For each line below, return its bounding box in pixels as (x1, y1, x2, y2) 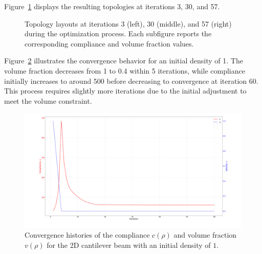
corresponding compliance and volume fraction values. (25, 38, 194, 49)
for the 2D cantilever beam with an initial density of (47, 239, 211, 250)
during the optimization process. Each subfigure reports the (25, 28, 212, 39)
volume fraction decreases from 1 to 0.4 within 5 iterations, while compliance (4, 65, 245, 76)
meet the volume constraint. (4, 95, 92, 106)
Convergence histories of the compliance (25, 229, 150, 240)
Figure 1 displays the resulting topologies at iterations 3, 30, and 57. (4, 1, 220, 11)
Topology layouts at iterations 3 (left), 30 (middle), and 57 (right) (25, 18, 232, 29)
